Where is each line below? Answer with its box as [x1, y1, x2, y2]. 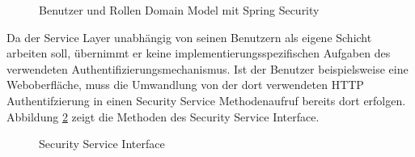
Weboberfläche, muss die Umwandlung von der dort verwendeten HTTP [6, 76, 364, 93]
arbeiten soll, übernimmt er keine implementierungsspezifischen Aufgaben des [6, 45, 391, 62]
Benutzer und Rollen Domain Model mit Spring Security [39, 2, 320, 18]
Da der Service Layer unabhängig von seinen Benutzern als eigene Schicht [6, 28, 372, 45]
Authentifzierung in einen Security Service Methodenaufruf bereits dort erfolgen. [6, 91, 406, 108]
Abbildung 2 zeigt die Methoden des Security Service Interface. [6, 108, 320, 125]
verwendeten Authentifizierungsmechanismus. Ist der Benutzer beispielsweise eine [6, 60, 409, 77]
